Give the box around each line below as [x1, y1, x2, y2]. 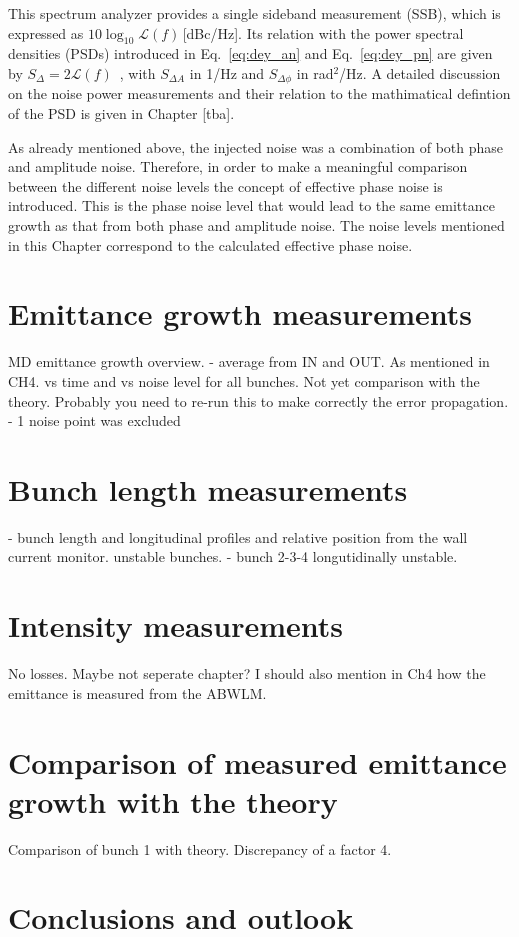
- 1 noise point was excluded [8, 410, 181, 431]
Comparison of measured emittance [8, 741, 507, 782]
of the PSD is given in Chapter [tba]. [8, 103, 235, 124]
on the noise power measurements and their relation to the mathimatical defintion [8, 83, 511, 104]
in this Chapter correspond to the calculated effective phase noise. [8, 234, 413, 255]
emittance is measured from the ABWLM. [8, 682, 267, 703]
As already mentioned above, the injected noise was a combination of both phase [8, 136, 503, 157]
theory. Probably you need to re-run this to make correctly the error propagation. [8, 390, 509, 411]
